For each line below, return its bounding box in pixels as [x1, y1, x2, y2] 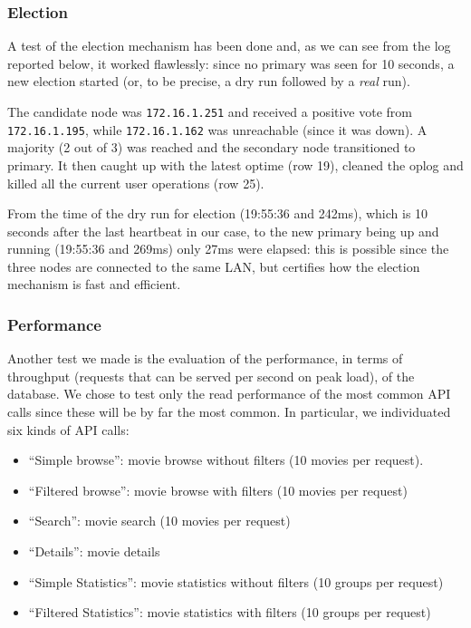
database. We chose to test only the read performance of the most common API [7, 384, 451, 403]
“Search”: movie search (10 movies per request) [28, 511, 291, 530]
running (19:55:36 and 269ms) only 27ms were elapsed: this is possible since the [7, 239, 449, 258]
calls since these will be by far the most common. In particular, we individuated [7, 402, 451, 421]
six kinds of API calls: [7, 420, 130, 439]
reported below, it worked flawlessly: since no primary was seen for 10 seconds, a [7, 53, 455, 72]
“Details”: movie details [28, 542, 160, 561]
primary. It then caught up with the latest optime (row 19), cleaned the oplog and [7, 155, 464, 174]
